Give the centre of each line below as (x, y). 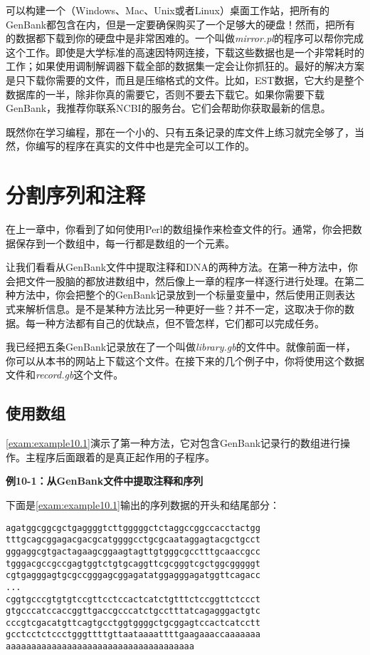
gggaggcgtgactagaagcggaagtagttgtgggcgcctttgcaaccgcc (133, 551)
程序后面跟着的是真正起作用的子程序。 (125, 457)
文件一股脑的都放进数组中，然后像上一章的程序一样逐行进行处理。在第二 (195, 280)
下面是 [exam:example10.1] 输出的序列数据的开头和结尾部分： (143, 504)
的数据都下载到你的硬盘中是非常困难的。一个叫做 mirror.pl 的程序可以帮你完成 (185, 38)
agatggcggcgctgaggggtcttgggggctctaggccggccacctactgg (133, 528)
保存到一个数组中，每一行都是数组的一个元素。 (125, 243)
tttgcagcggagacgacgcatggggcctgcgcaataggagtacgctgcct (133, 540)
